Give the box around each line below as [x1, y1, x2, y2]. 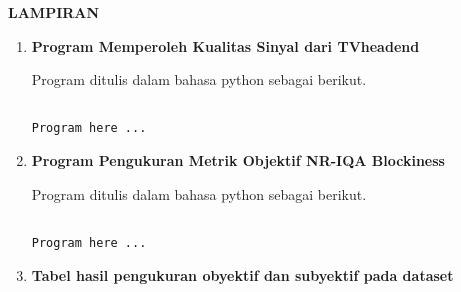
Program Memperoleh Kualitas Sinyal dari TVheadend [31, 35, 420, 56]
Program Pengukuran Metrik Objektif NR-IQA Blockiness [31, 150, 445, 171]
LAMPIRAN [8, 2, 100, 22]
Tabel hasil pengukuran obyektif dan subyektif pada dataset [31, 264, 454, 285]
